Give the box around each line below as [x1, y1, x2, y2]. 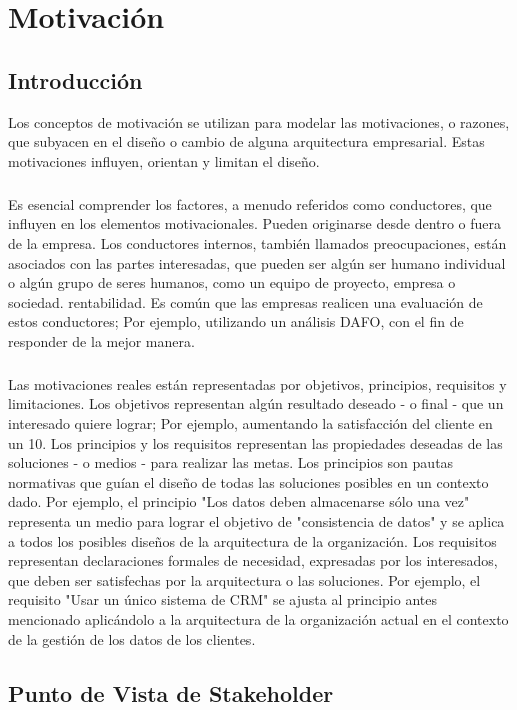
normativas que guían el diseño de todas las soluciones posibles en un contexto [8, 471, 489, 492]
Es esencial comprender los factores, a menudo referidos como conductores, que [8, 193, 492, 214]
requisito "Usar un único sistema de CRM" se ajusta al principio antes [8, 589, 437, 610]
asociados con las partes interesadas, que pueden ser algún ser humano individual [8, 252, 506, 273]
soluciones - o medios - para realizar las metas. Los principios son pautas [8, 452, 454, 473]
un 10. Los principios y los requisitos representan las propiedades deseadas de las [8, 432, 503, 453]
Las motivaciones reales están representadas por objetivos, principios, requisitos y [8, 373, 507, 394]
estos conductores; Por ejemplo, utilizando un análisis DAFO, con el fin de [8, 311, 464, 332]
